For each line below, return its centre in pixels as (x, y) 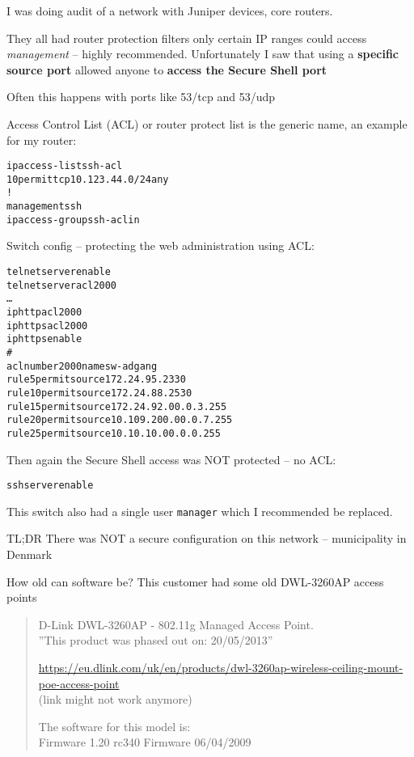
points (22, 597)
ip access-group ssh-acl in (73, 220)
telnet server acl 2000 (62, 285)
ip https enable (44, 339)
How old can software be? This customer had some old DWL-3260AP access (195, 581)
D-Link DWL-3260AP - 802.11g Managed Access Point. (176, 624)
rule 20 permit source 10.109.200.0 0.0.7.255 (120, 420)
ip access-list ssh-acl (65, 166)
